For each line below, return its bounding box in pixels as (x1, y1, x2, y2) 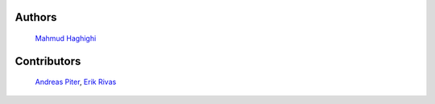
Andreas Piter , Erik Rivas (35, 77, 117, 87)
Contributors (14, 54, 81, 68)
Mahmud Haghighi (35, 34, 97, 43)
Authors (14, 10, 57, 24)
